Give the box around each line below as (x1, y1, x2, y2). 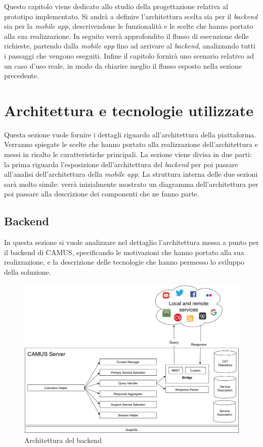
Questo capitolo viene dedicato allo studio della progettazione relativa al (4, 1, 228, 11)
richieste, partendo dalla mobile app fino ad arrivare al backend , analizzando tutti (4, 40, 255, 51)
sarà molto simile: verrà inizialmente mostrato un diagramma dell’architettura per (4, 178, 258, 189)
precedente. (4, 70, 39, 81)
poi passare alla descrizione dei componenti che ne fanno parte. (4, 188, 199, 199)
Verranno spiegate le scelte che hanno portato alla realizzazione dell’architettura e (4, 139, 258, 150)
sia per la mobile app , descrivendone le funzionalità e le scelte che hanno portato (4, 21, 253, 31)
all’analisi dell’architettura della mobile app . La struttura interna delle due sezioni (4, 169, 258, 179)
